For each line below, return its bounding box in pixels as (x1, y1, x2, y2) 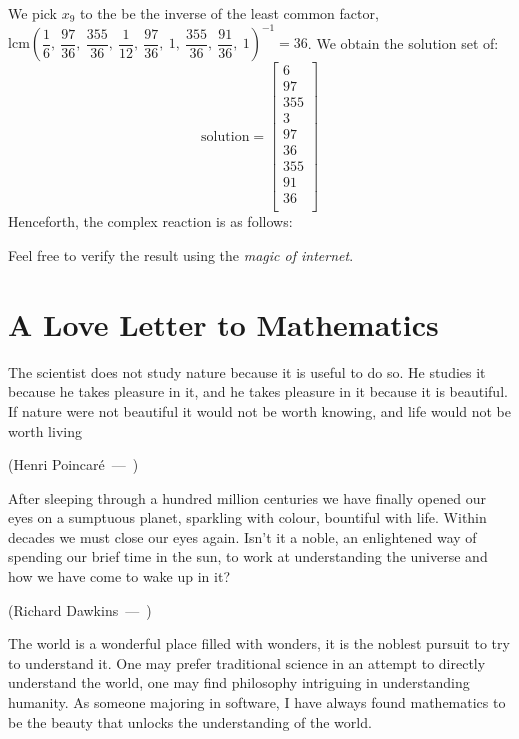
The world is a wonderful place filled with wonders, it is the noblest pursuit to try (8, 633, 510, 654)
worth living (8, 420, 82, 441)
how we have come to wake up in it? (8, 566, 230, 587)
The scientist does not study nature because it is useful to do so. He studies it (8, 361, 486, 382)
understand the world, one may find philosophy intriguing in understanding (8, 672, 470, 693)
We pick (8, 3, 57, 23)
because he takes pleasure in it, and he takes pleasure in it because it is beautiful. (8, 381, 508, 402)
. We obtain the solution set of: (307, 32, 499, 53)
